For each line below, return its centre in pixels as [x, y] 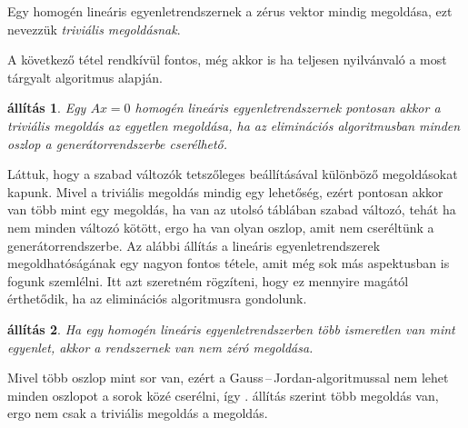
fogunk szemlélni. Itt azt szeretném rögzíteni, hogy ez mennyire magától [208, 280]
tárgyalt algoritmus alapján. [85, 77]
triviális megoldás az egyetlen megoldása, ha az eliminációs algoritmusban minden [234, 125]
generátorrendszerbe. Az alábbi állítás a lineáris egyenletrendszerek [194, 245]
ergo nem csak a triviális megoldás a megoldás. [138, 413]
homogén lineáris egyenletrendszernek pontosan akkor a [288, 108]
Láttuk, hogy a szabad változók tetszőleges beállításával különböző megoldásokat [233, 174]
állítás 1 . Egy [47, 108]
